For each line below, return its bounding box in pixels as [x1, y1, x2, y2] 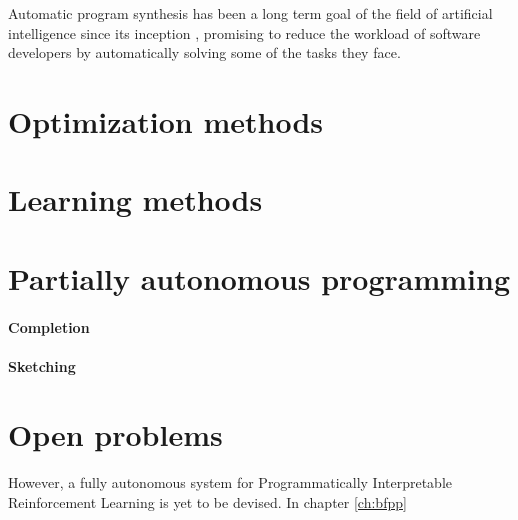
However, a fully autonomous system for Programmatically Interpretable [8, 472, 452, 493]
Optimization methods [8, 100, 324, 141]
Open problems [8, 414, 223, 455]
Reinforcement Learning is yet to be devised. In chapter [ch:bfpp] [8, 492, 407, 512]
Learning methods [8, 179, 263, 220]
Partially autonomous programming [8, 257, 510, 298]
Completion [8, 316, 90, 337]
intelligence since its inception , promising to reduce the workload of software [8, 22, 481, 43]
